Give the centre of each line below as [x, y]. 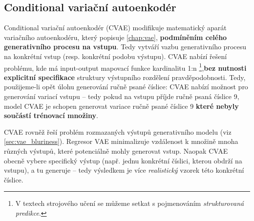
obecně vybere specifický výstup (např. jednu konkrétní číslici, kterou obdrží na [123, 160]
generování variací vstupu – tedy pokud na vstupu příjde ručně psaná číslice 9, [122, 96]
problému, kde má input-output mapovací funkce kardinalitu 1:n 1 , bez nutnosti [125, 67]
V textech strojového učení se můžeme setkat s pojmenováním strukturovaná [130, 203]
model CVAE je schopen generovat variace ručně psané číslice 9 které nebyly [121, 106]
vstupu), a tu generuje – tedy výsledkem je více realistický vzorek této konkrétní [124, 170]
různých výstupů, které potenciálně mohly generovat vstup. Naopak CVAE [116, 151]
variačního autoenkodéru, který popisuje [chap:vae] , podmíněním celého [116, 37]
